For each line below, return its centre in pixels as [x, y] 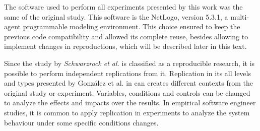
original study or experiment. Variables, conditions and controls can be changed [127, 92]
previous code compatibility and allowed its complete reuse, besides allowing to [126, 36]
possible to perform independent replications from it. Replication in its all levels [127, 73]
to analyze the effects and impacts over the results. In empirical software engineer [130, 103]
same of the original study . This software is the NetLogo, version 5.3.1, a [116, 16]
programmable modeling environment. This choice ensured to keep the [132, 26]
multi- [240, 16]
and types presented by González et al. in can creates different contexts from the [129, 83]
